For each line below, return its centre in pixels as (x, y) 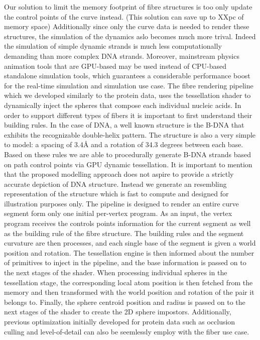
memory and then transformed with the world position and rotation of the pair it (129, 292)
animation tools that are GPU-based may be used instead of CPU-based (115, 66)
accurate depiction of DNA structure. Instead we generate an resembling (115, 184)
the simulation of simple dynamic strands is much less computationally (113, 46)
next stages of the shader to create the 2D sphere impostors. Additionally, (118, 312)
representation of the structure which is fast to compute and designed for (116, 194)
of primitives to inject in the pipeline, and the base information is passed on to (125, 262)
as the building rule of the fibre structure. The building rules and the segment (124, 233)
